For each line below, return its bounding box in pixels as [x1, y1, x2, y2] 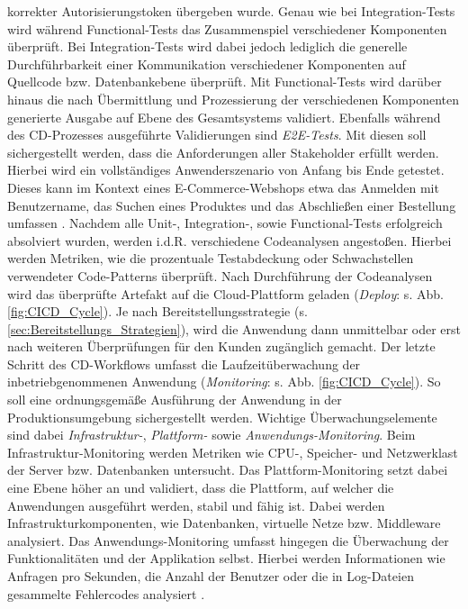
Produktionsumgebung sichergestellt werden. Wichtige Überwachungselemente [7, 407, 437, 426]
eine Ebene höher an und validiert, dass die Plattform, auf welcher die [7, 478, 394, 497]
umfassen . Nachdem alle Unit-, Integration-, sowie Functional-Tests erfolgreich [7, 214, 443, 232]
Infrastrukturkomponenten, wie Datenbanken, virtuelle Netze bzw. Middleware [7, 514, 441, 532]
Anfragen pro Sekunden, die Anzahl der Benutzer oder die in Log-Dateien [7, 567, 414, 585]
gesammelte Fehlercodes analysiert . [7, 584, 205, 603]
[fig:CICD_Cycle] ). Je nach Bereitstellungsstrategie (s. [7, 302, 308, 321]
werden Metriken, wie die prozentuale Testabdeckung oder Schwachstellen [7, 249, 414, 268]
